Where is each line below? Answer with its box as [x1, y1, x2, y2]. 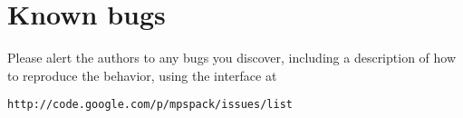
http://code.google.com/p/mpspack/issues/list [7, 98, 293, 112]
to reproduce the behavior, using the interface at [7, 65, 277, 84]
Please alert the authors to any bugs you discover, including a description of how [7, 48, 457, 67]
